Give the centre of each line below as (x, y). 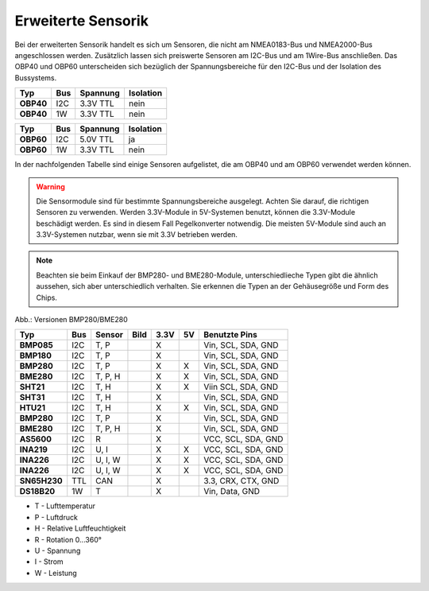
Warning (50, 186)
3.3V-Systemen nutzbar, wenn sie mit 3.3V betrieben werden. (137, 235)
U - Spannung (58, 550)
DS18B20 (37, 492)
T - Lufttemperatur (65, 506)
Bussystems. (36, 78)
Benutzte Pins (230, 335)
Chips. (46, 297)
